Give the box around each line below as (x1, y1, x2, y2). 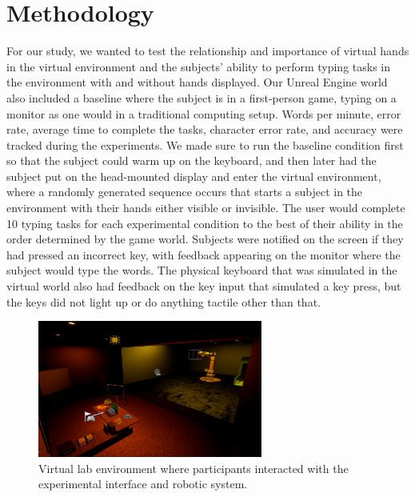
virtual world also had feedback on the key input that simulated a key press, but (6, 278, 401, 295)
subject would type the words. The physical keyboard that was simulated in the (6, 262, 397, 279)
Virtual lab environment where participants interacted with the (38, 459, 349, 476)
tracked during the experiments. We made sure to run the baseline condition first (6, 136, 404, 153)
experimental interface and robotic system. (38, 475, 248, 492)
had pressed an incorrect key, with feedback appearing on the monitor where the (6, 246, 401, 263)
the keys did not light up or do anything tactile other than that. (6, 293, 321, 310)
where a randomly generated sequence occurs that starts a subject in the (6, 183, 363, 200)
